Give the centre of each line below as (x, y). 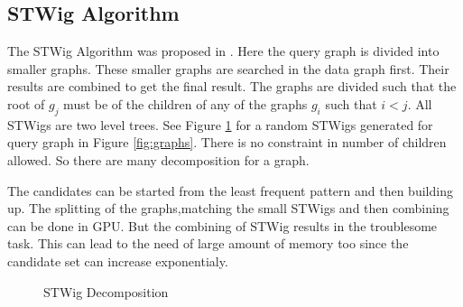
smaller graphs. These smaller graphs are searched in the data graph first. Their (228, 68)
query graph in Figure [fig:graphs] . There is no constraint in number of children (227, 142)
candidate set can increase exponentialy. (118, 260)
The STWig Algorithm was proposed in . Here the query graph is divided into (223, 51)
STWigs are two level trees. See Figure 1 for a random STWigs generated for (220, 124)
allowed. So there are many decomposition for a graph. (158, 159)
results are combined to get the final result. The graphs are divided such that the (232, 86)
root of (26, 103)
